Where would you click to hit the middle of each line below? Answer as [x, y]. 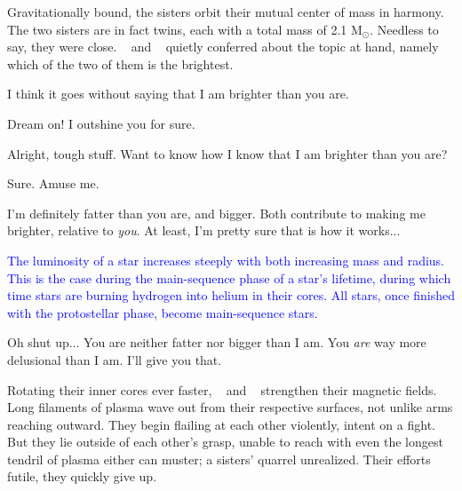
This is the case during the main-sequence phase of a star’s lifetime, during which [229, 277]
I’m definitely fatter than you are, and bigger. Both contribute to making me [216, 213]
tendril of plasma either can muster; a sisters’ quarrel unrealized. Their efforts [219, 459]
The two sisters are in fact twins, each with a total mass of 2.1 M [185, 29]
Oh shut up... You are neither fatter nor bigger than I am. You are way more [217, 342]
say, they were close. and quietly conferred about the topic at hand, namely [223, 47]
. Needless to [404, 29]
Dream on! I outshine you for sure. [101, 123]
